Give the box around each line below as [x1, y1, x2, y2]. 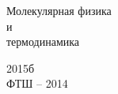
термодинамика [6, 33, 80, 50]
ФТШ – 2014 [6, 75, 68, 92]
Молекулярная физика [6, 2, 112, 18]
